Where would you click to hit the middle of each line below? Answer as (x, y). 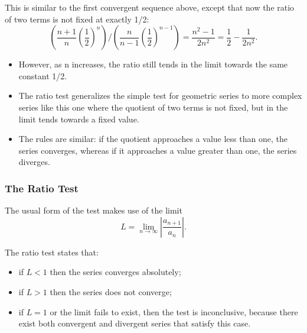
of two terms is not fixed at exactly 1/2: (77, 19)
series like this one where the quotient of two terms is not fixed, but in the (153, 107)
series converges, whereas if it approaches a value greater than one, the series (158, 150)
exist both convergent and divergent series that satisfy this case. (135, 323)
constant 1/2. (43, 75)
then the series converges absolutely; (115, 272)
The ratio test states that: (52, 252)
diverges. (34, 162)
